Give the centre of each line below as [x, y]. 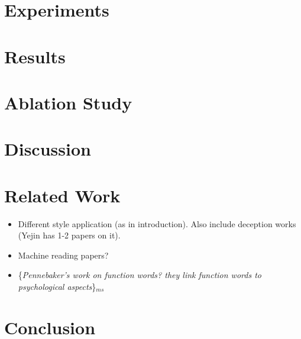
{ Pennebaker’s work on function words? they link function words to [140, 275]
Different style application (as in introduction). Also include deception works [157, 223]
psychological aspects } [57, 286]
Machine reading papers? [63, 255]
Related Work [62, 195]
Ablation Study [68, 102]
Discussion [48, 149]
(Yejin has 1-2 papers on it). [69, 235]
